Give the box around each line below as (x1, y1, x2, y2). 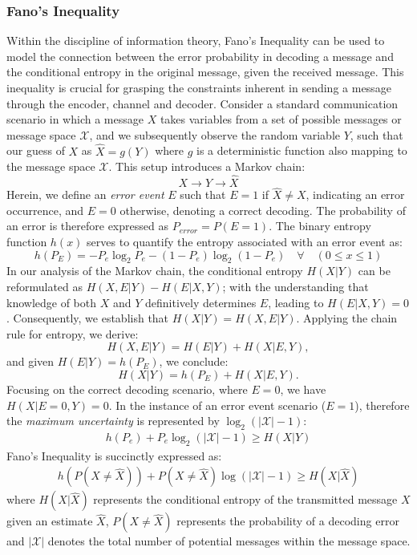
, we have (280, 380, 326, 397)
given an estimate (6, 512, 93, 529)
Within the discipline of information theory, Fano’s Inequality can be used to (6, 32, 385, 49)
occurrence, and (6, 201, 84, 218)
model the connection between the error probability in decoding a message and (6, 47, 394, 64)
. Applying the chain (296, 310, 398, 326)
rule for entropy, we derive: (6, 325, 139, 342)
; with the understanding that (222, 277, 369, 294)
